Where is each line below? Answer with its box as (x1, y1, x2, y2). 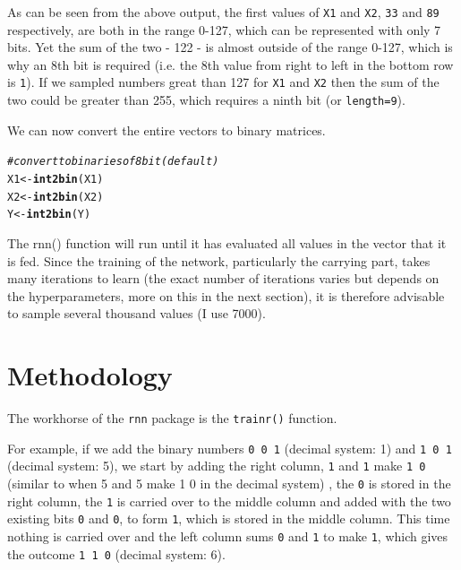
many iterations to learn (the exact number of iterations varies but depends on (7, 269, 440, 288)
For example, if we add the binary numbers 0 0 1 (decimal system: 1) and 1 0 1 (7, 438, 452, 457)
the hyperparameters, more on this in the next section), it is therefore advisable (7, 286, 445, 305)
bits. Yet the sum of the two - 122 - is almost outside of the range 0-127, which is (7, 38, 453, 56)
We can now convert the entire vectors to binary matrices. (7, 120, 326, 139)
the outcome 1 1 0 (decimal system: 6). (7, 544, 226, 563)
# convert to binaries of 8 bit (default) (7, 155, 219, 168)
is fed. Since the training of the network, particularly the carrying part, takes (7, 251, 431, 270)
